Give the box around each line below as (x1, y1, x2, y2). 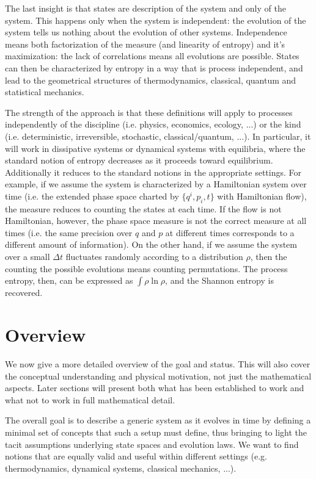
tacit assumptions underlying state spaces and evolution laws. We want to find (5, 438, 299, 450)
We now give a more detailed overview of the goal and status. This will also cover (5, 357, 310, 370)
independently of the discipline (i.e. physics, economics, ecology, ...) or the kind (5, 118, 301, 131)
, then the (250, 250, 287, 263)
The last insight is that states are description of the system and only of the (5, 2, 286, 14)
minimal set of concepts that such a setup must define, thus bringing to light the (5, 425, 307, 438)
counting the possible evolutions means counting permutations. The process (5, 262, 288, 275)
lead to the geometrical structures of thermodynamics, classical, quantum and (5, 73, 296, 86)
